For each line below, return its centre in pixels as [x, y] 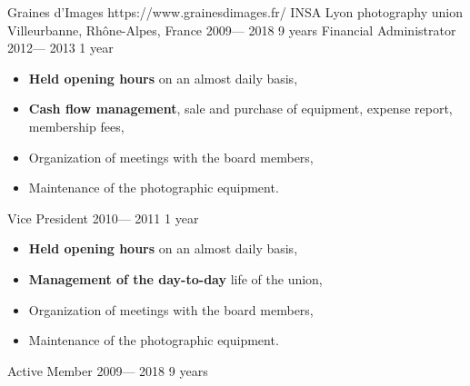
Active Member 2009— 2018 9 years [108, 370]
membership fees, [76, 126]
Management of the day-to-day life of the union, [175, 278]
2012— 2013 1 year [60, 48]
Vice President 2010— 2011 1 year [103, 218]
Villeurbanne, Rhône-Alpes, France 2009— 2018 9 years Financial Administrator [232, 30]
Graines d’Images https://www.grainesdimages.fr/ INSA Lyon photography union [235, 12]
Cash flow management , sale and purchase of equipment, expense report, [240, 109]
